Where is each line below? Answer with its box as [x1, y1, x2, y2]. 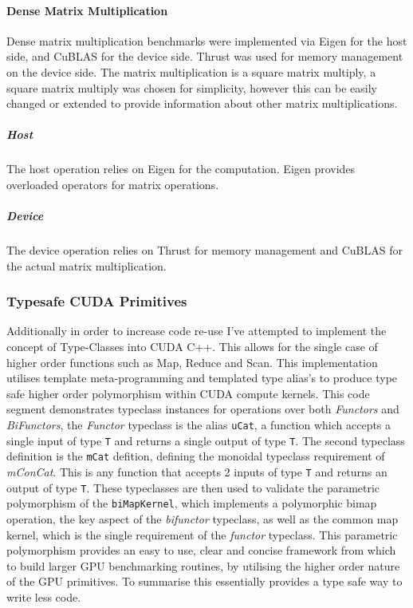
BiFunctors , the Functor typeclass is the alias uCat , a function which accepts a [6, 417, 391, 433]
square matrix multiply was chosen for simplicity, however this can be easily [6, 79, 377, 96]
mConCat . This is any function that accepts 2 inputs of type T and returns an [6, 464, 387, 480]
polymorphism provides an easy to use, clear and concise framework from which [6, 542, 396, 559]
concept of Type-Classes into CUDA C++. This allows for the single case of [6, 338, 378, 355]
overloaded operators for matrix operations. [6, 176, 219, 192]
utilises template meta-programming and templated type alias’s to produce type [6, 369, 398, 386]
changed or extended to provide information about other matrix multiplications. [6, 95, 398, 112]
